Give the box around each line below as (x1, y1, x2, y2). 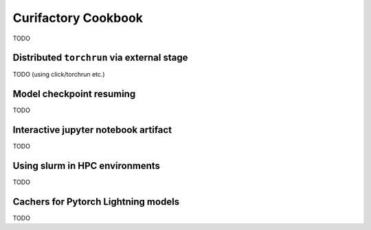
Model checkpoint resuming (12, 88, 136, 100)
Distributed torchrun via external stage (12, 52, 188, 64)
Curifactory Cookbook (12, 10, 144, 25)
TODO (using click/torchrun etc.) (12, 71, 106, 79)
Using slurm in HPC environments (12, 160, 161, 172)
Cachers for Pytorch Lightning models (12, 196, 180, 207)
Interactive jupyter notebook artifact (12, 124, 172, 136)
